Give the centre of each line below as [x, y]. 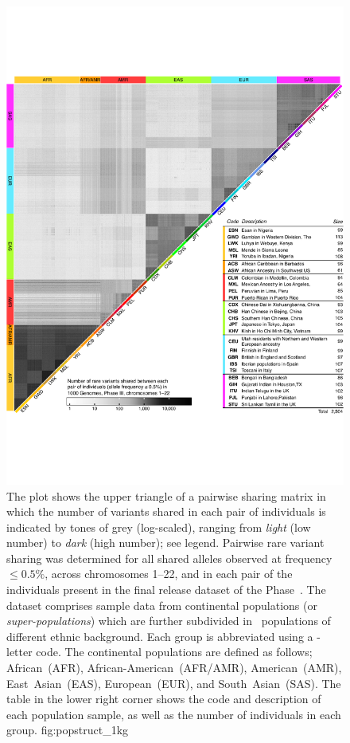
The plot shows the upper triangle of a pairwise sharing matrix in [166, 495]
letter [19, 652]
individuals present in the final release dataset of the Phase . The [166, 590]
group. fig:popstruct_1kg [68, 730]
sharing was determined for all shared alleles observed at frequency [169, 558]
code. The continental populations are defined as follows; [174, 652]
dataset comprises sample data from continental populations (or [162, 605]
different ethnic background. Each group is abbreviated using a [160, 636]
